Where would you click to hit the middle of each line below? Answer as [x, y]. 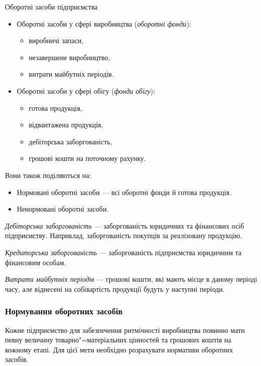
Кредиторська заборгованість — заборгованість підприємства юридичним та [123, 252]
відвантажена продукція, [66, 125]
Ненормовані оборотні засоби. [63, 209]
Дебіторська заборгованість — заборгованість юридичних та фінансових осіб [125, 225]
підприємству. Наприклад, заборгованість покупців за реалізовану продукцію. [124, 235]
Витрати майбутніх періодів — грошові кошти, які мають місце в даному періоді [131, 279]
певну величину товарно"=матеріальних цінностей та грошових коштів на [118, 340]
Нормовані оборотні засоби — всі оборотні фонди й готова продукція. [124, 192]
